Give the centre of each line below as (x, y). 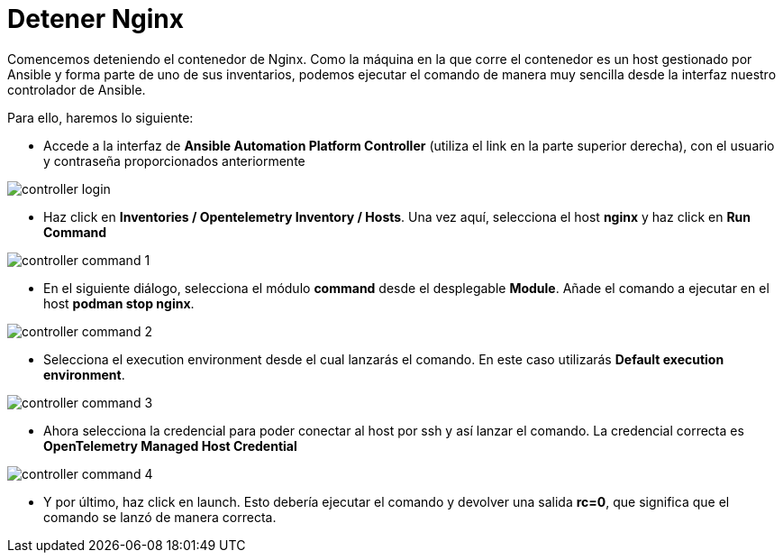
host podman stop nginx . (119, 303)
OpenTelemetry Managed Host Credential (170, 445)
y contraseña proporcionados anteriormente (174, 161)
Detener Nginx (96, 19)
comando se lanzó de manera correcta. (160, 517)
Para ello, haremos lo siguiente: (100, 117)
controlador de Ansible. (77, 89)
